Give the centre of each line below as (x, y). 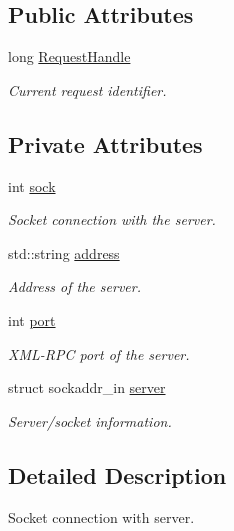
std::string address (64, 252)
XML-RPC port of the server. (99, 353)
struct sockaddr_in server (87, 387)
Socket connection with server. (101, 516)
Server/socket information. (90, 420)
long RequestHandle (69, 56)
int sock (32, 185)
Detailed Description (117, 474)
